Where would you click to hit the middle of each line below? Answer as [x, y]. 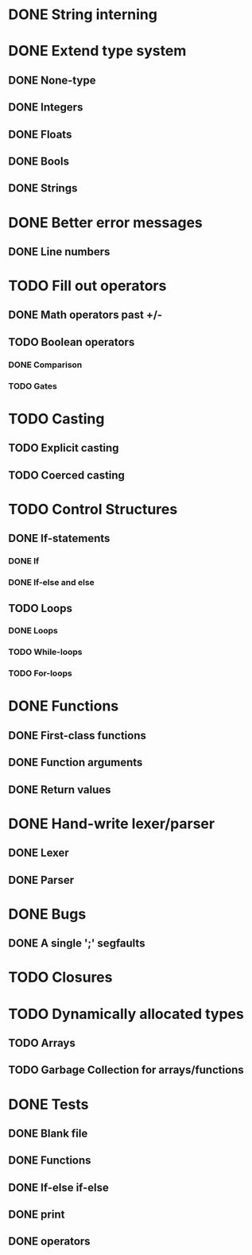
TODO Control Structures [93, 509]
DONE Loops [33, 631]
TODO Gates [33, 385]
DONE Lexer [39, 853]
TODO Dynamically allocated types [126, 1014]
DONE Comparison [45, 365]
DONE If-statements [59, 538]
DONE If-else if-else [59, 1187]
